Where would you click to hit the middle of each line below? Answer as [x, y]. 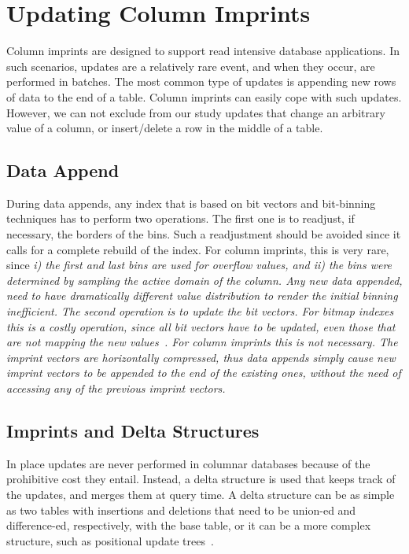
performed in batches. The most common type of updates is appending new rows [201, 81]
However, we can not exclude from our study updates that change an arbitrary [196, 112]
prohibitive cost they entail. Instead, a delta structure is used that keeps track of [201, 479]
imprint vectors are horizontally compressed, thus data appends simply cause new [201, 357]
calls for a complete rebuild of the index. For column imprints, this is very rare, [198, 249]
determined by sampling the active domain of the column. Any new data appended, [204, 280]
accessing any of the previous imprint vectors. [116, 388]
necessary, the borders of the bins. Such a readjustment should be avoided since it [204, 234]
